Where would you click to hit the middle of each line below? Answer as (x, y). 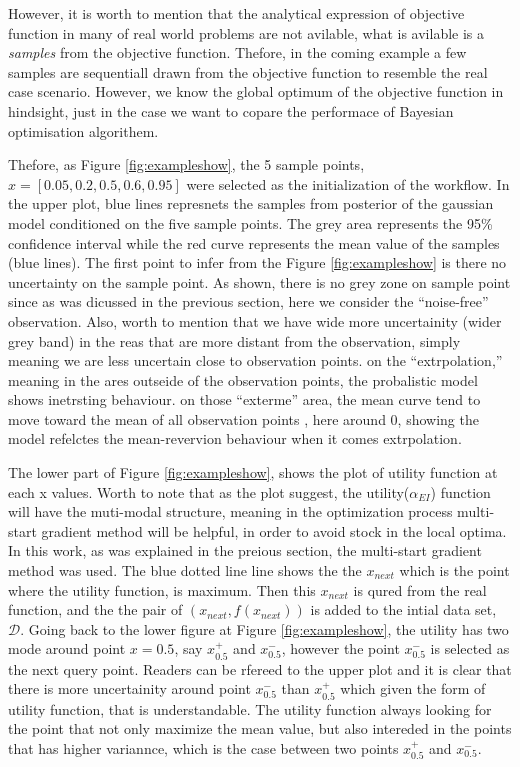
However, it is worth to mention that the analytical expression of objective (236, 13)
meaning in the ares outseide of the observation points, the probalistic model (243, 379)
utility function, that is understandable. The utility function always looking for (250, 708)
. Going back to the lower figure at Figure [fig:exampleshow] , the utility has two (264, 628)
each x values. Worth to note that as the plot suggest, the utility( (209, 491)
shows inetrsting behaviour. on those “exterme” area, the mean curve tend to (244, 399)
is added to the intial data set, (403, 609)
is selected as (470, 648)
